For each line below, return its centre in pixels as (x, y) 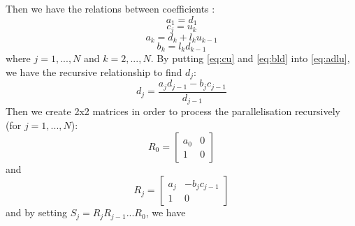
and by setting (36, 212)
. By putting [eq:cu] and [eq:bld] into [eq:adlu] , (250, 58)
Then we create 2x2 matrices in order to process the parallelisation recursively (173, 111)
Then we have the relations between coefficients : (110, 8)
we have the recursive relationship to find (94, 72)
